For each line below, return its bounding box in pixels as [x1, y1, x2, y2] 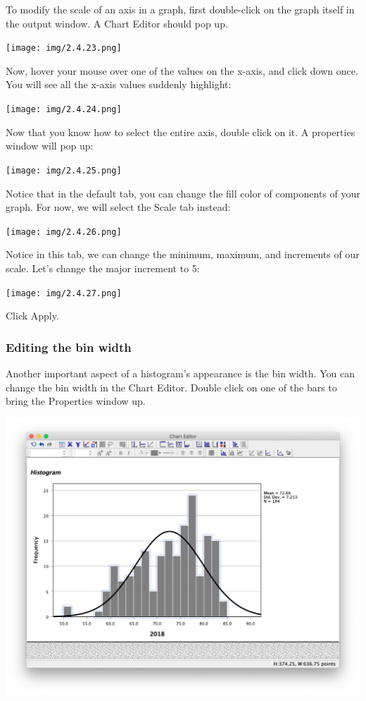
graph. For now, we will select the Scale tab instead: [6, 200, 231, 214]
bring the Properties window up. [6, 394, 146, 408]
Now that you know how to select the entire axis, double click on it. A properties [6, 124, 355, 139]
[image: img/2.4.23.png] [6, 43, 122, 54]
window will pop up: [6, 138, 94, 153]
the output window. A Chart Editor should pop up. [6, 16, 228, 30]
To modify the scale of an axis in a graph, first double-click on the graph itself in [6, 2, 355, 16]
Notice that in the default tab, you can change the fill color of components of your [6, 185, 360, 200]
